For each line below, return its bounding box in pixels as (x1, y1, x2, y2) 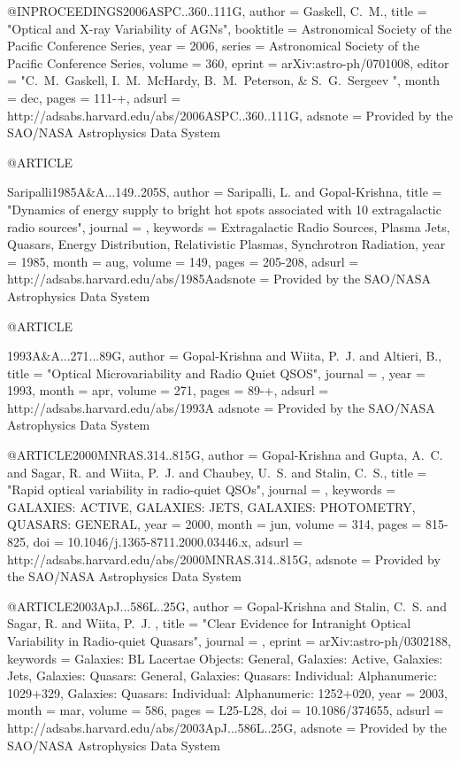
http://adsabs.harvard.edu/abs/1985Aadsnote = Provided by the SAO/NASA (7, 269, 432, 288)
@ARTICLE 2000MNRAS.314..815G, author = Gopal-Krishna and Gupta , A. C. (7, 446, 443, 464)
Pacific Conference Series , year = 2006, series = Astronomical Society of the (7, 36, 420, 55)
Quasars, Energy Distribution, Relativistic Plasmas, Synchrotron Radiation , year (7, 235, 446, 253)
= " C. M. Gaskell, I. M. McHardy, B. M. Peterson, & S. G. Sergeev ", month (7, 71, 440, 89)
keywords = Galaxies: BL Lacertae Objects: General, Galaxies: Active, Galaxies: (7, 648, 443, 667)
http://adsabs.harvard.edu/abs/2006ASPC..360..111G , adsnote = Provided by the (7, 105, 453, 124)
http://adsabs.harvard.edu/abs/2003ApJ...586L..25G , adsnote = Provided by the (7, 718, 448, 736)
